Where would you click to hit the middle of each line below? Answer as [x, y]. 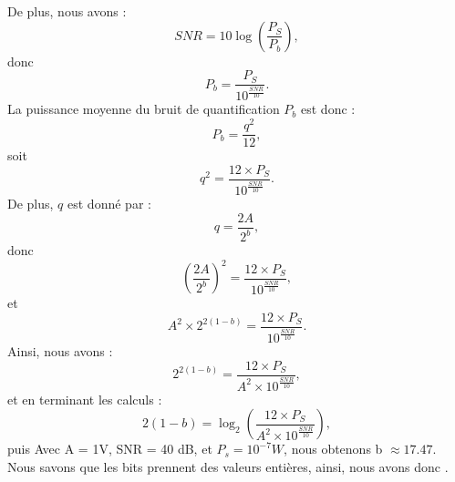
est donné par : [109, 204]
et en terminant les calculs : [85, 399]
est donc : [328, 109]
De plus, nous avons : [67, 11]
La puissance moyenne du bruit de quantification [144, 109]
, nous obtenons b [333, 449]
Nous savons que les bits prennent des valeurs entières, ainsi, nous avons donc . [228, 467]
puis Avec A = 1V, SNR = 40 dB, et [110, 449]
